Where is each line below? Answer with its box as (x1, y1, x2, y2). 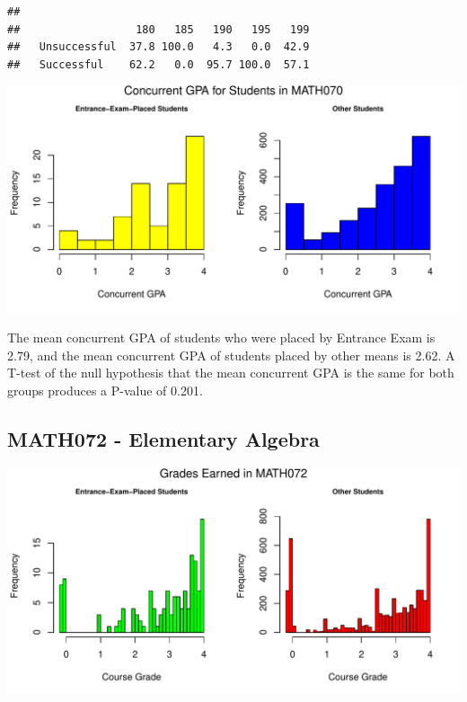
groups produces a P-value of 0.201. (7, 380, 203, 399)
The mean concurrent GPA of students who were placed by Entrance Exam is (7, 327, 436, 346)
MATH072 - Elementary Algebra (7, 424, 320, 452)
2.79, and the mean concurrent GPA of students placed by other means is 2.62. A (7, 345, 455, 364)
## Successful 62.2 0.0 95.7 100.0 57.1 (7, 58, 310, 71)
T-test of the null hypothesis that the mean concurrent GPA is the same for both (7, 363, 454, 382)
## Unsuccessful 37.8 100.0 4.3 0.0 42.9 (7, 40, 310, 54)
